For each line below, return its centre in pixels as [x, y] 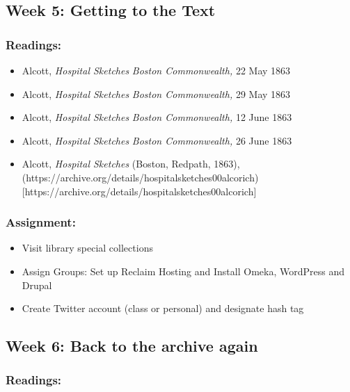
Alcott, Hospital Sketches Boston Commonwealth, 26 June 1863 [157, 140]
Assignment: [41, 222]
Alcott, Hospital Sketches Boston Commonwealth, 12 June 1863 [157, 117]
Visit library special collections [87, 248]
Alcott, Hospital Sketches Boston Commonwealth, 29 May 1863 [156, 93]
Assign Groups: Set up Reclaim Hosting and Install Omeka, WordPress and [183, 271]
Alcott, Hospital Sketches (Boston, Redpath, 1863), [131, 164]
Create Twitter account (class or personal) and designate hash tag [163, 308]
